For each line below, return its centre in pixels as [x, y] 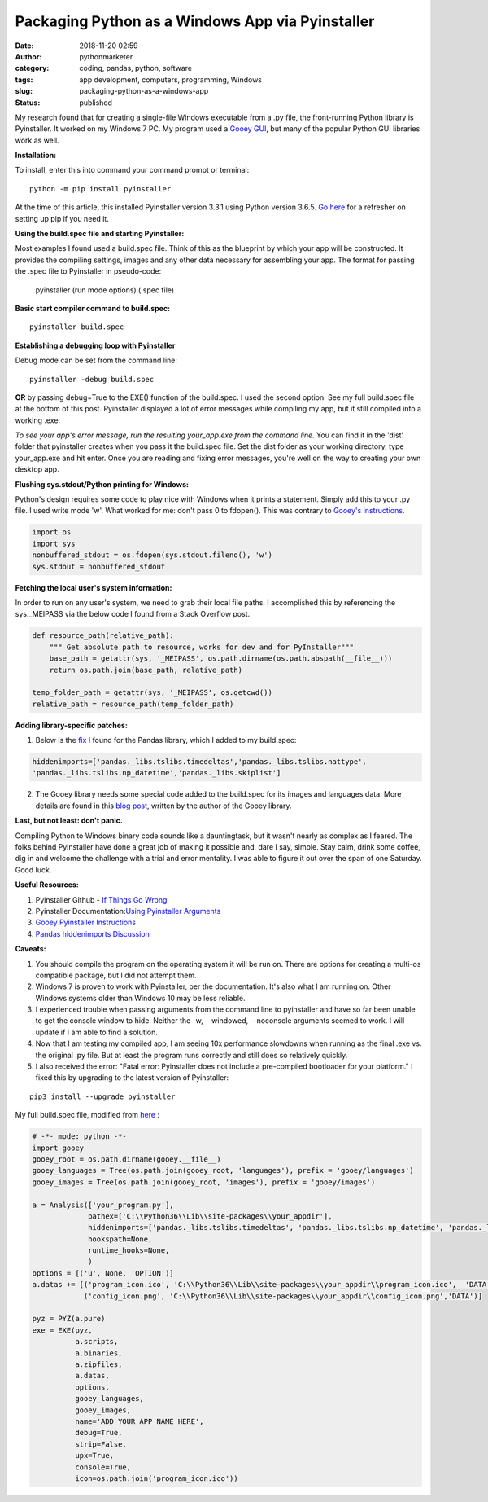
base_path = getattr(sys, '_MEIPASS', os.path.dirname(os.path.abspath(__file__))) [221, 659]
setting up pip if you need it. [62, 218]
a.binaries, [98, 1353]
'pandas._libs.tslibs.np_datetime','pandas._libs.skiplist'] [157, 773]
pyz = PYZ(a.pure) [69, 1319]
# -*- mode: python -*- [80, 1137]
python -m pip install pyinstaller [100, 189]
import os [52, 532]
